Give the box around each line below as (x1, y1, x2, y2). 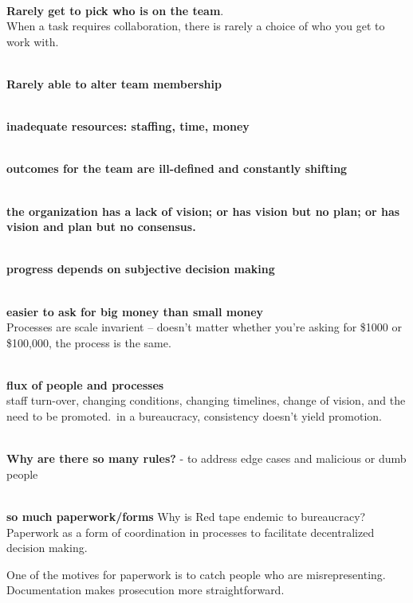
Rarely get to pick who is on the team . (6, 2, 224, 18)
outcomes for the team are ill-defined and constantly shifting (6, 160, 348, 177)
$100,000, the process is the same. (6, 334, 171, 350)
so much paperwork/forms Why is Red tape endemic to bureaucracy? (6, 508, 366, 525)
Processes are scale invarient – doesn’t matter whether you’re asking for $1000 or (6, 319, 402, 335)
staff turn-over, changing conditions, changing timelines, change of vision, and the (6, 392, 406, 409)
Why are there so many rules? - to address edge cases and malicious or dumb (6, 450, 407, 467)
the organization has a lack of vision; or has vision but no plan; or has (6, 202, 400, 219)
